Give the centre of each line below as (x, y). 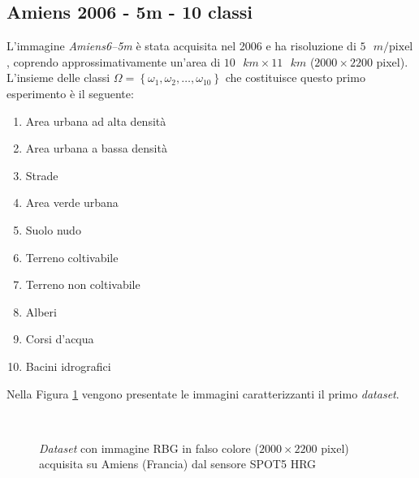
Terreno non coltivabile (83, 284)
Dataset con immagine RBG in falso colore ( (149, 448)
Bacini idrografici (68, 366)
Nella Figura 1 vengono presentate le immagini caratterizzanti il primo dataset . (203, 393)
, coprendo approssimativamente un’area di (114, 61)
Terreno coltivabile (72, 257)
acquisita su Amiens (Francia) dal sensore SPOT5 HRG (178, 464)
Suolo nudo (53, 229)
